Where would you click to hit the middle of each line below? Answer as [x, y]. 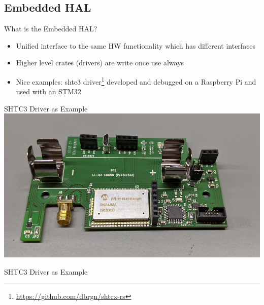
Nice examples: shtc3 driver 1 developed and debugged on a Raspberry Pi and [136, 81]
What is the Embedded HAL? [51, 29]
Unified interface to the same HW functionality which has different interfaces [136, 45]
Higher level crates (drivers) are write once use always [100, 63]
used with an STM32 [48, 91]
